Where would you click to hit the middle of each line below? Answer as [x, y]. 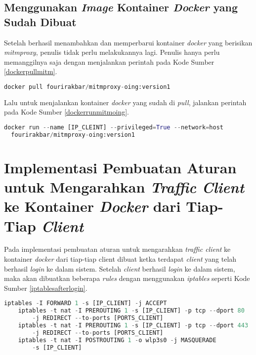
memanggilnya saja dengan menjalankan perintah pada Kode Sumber [109, 61]
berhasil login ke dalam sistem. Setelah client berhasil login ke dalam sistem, [120, 268]
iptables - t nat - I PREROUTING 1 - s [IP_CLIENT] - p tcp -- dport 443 [133, 326]
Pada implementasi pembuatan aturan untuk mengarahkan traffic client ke [117, 249]
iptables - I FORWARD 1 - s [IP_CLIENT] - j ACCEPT [85, 303]
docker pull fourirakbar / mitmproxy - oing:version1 [87, 87]
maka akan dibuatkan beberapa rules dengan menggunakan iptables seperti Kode [127, 278]
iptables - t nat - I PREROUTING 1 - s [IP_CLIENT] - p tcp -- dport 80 [131, 311]
